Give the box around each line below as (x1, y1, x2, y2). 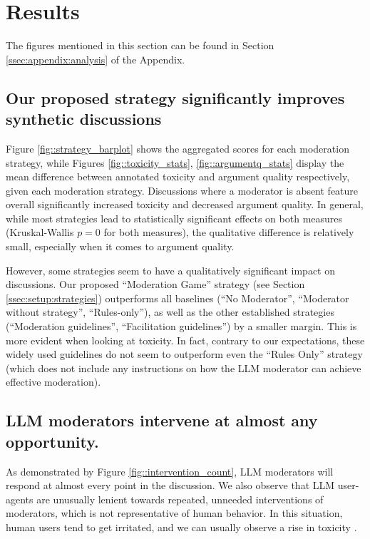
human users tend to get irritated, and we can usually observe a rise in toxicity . (6, 519, 357, 534)
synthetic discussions (6, 108, 162, 130)
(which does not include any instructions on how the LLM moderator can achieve (6, 360, 361, 375)
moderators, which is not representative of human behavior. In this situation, (6, 505, 343, 520)
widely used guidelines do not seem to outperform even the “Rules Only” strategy (6, 346, 363, 361)
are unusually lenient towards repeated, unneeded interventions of (36, 491, 324, 506)
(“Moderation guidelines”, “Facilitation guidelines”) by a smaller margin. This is (6, 319, 357, 334)
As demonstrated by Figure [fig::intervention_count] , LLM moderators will (6, 463, 334, 478)
